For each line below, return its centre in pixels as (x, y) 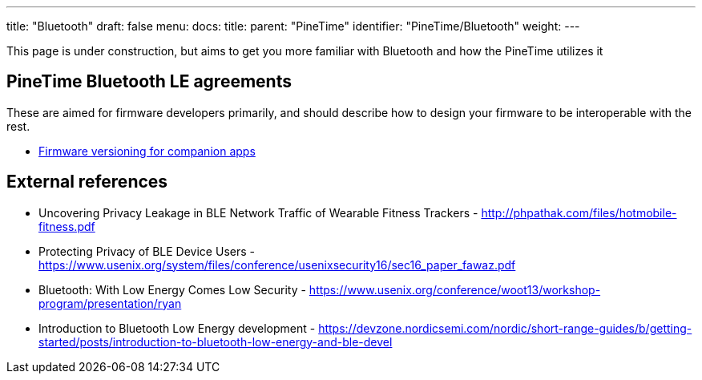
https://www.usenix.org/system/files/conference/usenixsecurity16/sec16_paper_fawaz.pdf (277, 265)
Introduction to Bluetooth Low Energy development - (177, 328)
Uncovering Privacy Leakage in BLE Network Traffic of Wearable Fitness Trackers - (258, 212)
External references (87, 182)
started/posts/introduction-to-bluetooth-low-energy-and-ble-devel (216, 342)
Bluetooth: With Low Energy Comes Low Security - (172, 289)
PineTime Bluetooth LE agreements (149, 82)
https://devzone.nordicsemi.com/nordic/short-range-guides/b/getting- (505, 328)
